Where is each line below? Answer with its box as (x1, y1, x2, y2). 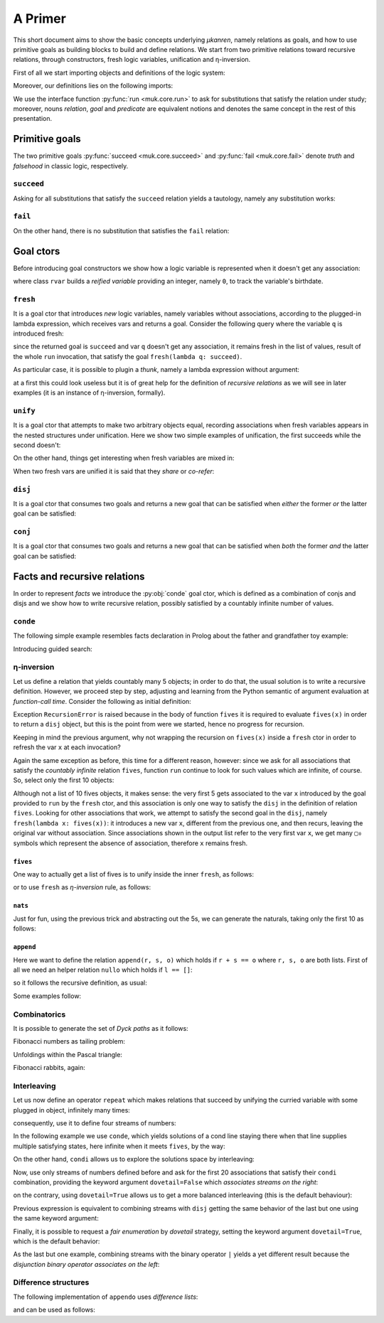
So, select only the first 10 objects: (13, 776, 114, 785)
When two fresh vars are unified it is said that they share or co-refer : (13, 466, 215, 476)
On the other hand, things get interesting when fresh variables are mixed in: (13, 454, 235, 462)
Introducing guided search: (13, 644, 92, 653)
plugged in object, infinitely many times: (13, 1105, 131, 1114)
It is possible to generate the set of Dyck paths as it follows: (13, 1024, 188, 1032)
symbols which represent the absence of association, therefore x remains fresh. (13, 839, 248, 847)
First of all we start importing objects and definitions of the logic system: (13, 68, 225, 77)
